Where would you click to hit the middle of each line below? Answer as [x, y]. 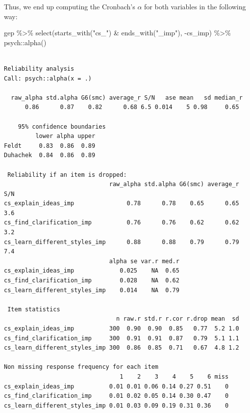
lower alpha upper [65, 136]
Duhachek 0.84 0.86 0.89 [50, 155]
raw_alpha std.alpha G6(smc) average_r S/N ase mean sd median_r [127, 97]
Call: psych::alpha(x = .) [48, 78]
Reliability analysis [39, 69]
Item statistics [34, 309]
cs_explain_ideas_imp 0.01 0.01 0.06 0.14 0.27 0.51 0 [116, 386]
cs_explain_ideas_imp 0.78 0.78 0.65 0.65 [122, 204]
